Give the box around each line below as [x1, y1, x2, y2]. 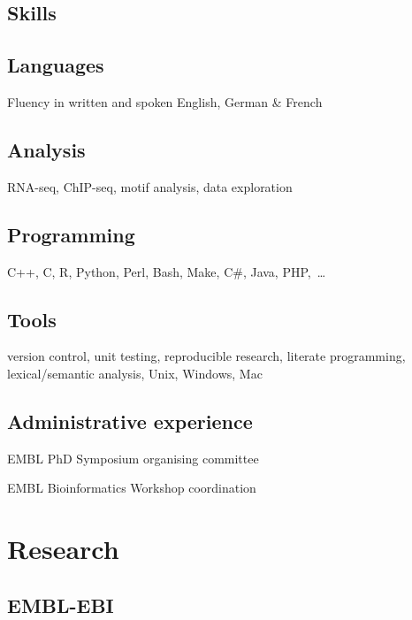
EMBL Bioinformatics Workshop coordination [7, 478, 256, 497]
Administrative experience [7, 407, 253, 434]
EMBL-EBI [7, 591, 114, 618]
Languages [7, 51, 104, 79]
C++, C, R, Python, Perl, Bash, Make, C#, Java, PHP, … [7, 262, 326, 280]
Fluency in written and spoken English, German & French [7, 92, 323, 111]
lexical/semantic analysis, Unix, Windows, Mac [7, 364, 263, 382]
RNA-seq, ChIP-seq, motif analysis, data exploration [7, 177, 293, 195]
